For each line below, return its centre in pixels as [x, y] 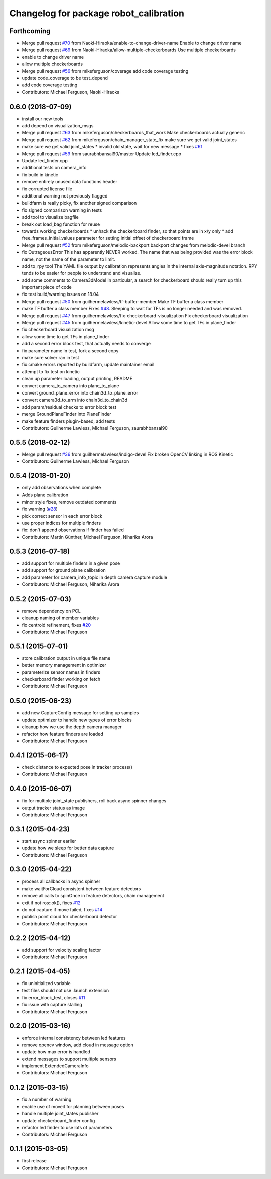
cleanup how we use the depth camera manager [72, 727]
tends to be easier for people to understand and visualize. [82, 273]
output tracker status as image [53, 808]
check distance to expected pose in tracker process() [77, 767]
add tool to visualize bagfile [50, 217]
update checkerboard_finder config [58, 1120]
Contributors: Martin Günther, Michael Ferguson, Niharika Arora [87, 537]
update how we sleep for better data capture [68, 848]
